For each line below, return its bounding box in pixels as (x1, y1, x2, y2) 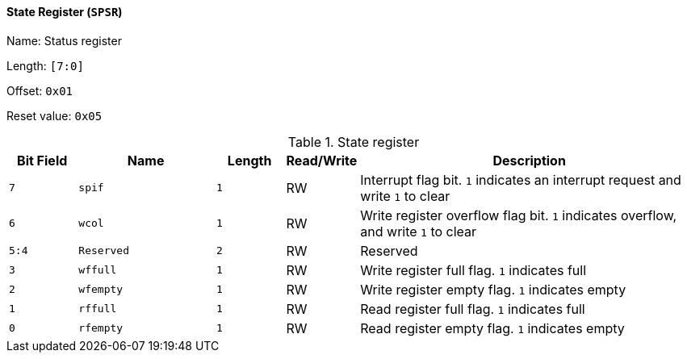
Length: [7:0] (6, 58, 84, 73)
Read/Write (286, 152, 358, 169)
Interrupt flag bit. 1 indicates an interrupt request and (360, 171, 681, 188)
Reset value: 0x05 (6, 108, 103, 123)
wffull (78, 264, 117, 277)
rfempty (78, 322, 124, 335)
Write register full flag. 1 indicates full (360, 261, 587, 278)
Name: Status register (6, 33, 122, 48)
